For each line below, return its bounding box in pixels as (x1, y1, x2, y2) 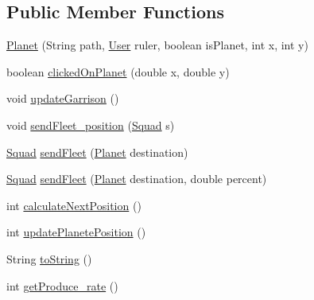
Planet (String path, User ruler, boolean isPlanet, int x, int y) (6, 37, 308, 53)
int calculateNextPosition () (6, 197, 141, 213)
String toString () (6, 250, 92, 267)
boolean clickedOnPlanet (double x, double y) (6, 63, 230, 80)
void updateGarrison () (6, 90, 119, 107)
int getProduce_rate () (6, 277, 118, 294)
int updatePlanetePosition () (6, 224, 146, 240)
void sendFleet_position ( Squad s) (6, 116, 175, 133)
